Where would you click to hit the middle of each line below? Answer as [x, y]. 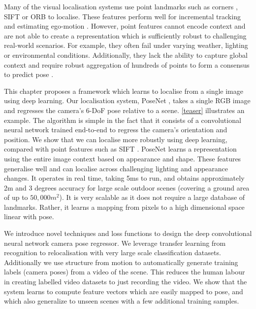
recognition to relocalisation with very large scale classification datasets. [112, 252]
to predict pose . [29, 74]
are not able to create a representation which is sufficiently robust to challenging [125, 35]
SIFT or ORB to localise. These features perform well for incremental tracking [122, 16]
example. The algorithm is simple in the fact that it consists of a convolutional [123, 120]
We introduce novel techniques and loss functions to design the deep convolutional [128, 233]
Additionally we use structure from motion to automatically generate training [121, 262]
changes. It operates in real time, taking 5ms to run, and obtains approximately [124, 178]
